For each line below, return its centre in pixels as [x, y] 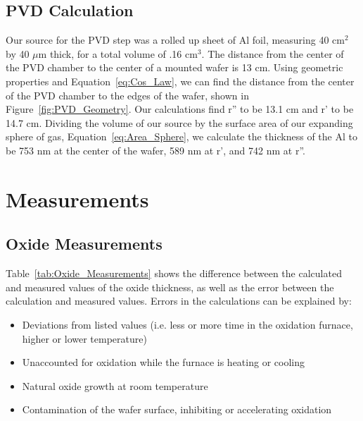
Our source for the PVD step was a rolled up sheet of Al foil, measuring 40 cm [175, 40]
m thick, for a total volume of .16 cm [118, 53]
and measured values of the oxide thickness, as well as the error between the [170, 287]
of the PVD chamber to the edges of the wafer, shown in [127, 95]
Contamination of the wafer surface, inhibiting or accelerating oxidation [177, 409]
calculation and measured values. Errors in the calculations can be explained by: [179, 301]
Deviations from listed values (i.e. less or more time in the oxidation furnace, [187, 324]
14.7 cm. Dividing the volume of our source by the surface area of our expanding [179, 122]
